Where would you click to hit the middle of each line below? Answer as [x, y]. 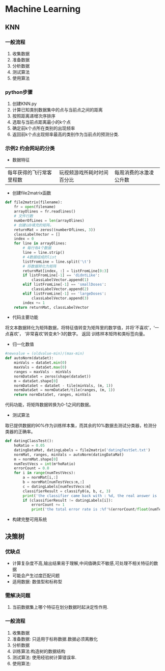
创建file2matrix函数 [32, 193]
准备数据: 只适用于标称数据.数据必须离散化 [55, 639]
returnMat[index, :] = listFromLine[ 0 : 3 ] [66, 271]
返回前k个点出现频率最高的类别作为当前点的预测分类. [66, 134]
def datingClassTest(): [29, 441]
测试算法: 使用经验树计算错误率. [44, 657]
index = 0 [24, 239]
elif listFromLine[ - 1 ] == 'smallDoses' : [65, 285]
